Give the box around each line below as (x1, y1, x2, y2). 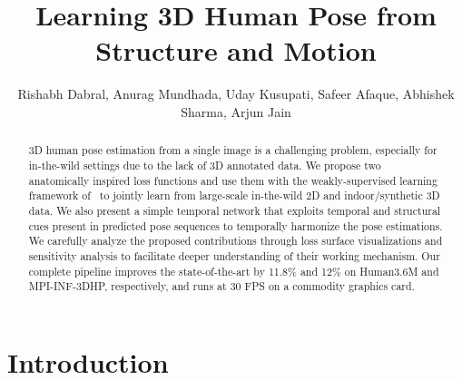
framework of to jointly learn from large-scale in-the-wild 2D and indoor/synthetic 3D (28, 188, 440, 203)
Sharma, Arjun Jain (181, 102, 291, 121)
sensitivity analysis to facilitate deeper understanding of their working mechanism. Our (28, 248, 440, 263)
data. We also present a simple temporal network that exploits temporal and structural (28, 202, 441, 218)
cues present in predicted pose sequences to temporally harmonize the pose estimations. (28, 218, 443, 233)
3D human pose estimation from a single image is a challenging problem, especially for (28, 142, 437, 158)
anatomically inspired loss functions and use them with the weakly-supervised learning (28, 172, 437, 188)
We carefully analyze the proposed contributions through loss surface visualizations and (28, 233, 443, 248)
